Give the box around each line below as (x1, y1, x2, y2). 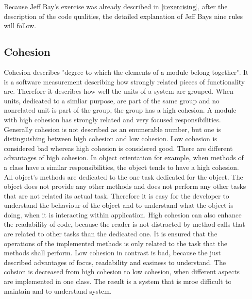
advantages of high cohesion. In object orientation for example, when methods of (4, 152, 244, 163)
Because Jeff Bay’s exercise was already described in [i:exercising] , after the (4, 1, 228, 11)
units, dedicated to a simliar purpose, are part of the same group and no (4, 95, 219, 105)
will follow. (4, 20, 36, 31)
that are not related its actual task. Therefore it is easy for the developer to (4, 190, 229, 200)
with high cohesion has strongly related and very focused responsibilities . (4, 114, 221, 124)
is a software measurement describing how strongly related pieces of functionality (4, 76, 245, 86)
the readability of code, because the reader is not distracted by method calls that (4, 219, 245, 229)
